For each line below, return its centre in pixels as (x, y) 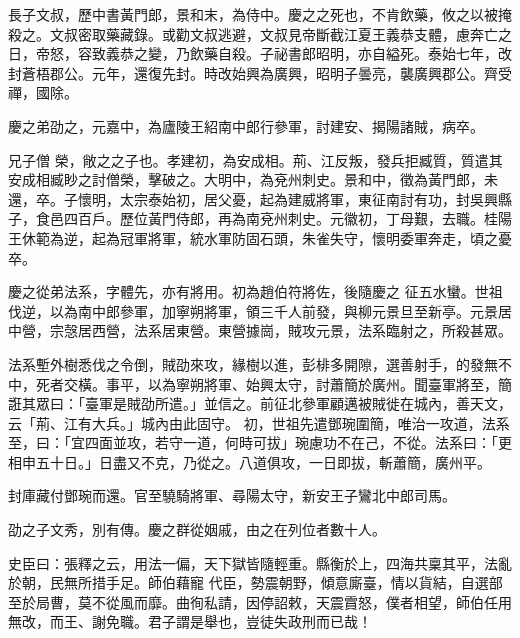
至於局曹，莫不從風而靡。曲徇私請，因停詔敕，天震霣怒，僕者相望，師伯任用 (260, 601)
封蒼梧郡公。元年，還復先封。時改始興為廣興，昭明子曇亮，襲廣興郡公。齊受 (260, 72)
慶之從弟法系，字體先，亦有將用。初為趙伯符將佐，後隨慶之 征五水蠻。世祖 (255, 291)
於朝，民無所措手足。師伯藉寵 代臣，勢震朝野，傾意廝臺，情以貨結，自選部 (255, 582)
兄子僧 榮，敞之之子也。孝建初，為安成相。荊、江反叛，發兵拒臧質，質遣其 (255, 159)
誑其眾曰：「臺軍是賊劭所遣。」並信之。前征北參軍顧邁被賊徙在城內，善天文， (260, 403)
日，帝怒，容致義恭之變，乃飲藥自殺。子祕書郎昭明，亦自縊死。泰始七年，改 (260, 53)
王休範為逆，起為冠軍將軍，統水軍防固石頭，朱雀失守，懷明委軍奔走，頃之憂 (260, 237)
